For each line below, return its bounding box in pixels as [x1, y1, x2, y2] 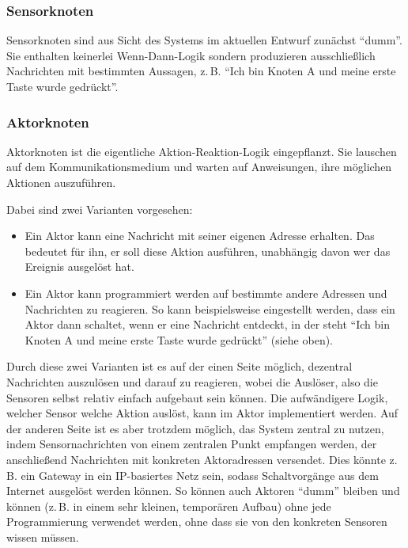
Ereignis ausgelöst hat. [25, 258, 134, 275]
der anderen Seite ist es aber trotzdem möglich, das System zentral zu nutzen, [6, 420, 384, 436]
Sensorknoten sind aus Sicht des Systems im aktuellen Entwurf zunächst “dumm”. [6, 32, 402, 48]
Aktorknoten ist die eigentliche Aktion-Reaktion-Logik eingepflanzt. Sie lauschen [6, 143, 397, 159]
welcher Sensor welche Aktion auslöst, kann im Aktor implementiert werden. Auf [6, 405, 399, 421]
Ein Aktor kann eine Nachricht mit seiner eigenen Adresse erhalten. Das [25, 227, 375, 244]
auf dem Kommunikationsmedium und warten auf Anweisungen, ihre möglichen [6, 158, 392, 175]
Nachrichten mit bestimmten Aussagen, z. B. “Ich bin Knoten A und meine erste [6, 63, 396, 79]
